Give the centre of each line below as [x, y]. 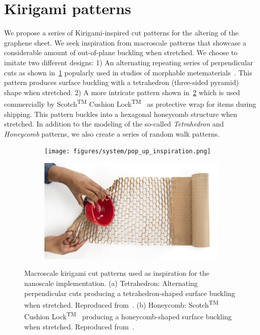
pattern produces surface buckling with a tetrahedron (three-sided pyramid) [121, 82]
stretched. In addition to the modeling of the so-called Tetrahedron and [114, 124]
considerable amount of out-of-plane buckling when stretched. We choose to [121, 52]
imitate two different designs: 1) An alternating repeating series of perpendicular [129, 62]
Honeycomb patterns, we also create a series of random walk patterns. [112, 133]
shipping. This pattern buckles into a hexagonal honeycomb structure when [121, 114]
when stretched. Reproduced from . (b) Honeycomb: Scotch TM [121, 304]
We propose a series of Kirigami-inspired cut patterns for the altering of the [121, 33]
